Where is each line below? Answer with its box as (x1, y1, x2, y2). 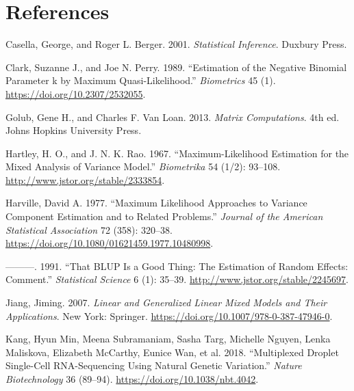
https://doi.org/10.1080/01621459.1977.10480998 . (5, 236, 214, 250)
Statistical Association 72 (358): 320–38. (5, 222, 173, 237)
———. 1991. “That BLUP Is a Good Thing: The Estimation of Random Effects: (5, 258, 349, 273)
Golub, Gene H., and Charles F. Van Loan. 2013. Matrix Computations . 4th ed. (5, 109, 340, 124)
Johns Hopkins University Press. (5, 123, 142, 137)
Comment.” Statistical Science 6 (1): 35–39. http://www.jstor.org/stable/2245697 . (5, 272, 349, 286)
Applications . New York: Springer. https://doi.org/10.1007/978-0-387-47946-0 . (5, 308, 333, 323)
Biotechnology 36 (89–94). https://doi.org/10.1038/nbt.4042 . (5, 372, 259, 386)
